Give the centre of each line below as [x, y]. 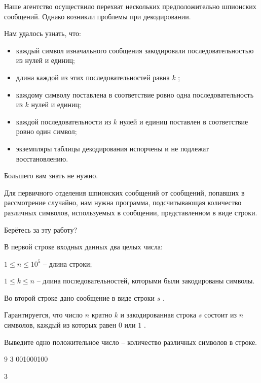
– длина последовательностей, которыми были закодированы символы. [146, 281]
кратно [102, 315]
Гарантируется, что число [43, 315]
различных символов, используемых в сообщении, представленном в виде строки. [131, 212]
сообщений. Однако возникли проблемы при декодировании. [98, 16]
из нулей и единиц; [45, 60]
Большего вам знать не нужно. [51, 175]
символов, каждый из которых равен [60, 325]
